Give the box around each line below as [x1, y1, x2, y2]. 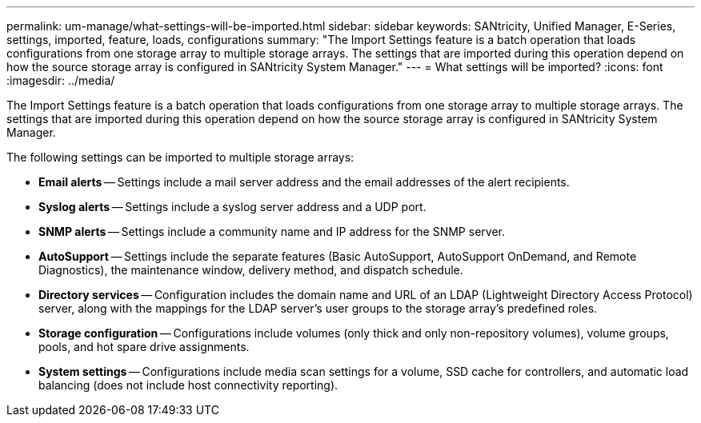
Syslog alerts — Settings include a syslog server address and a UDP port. [38, 200, 427, 213]
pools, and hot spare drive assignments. [38, 340, 250, 353]
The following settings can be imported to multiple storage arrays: [6, 150, 355, 164]
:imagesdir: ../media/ [6, 74, 115, 87]
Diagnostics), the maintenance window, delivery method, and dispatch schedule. [38, 263, 463, 277]
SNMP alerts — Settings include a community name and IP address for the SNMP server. [38, 225, 505, 238]
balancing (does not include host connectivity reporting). [38, 378, 338, 392]
